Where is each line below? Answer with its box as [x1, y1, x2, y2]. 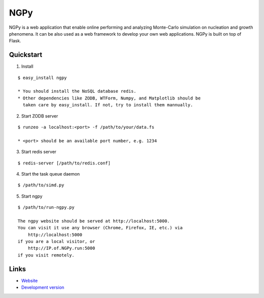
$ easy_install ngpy [18, 75, 67, 80]
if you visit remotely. [18, 252, 75, 258]
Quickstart [9, 51, 43, 59]
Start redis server [21, 149, 57, 155]
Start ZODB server [21, 113, 58, 119]
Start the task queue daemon [21, 171, 80, 177]
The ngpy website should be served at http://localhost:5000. [18, 218, 170, 224]
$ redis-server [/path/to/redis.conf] [18, 160, 111, 166]
